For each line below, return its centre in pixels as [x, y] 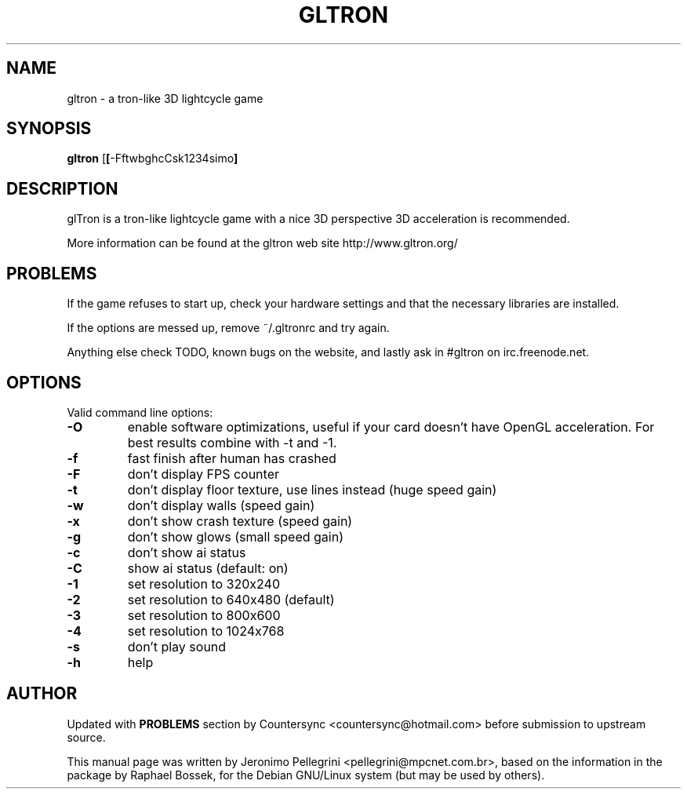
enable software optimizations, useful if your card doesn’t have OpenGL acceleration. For [391, 427]
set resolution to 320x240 [204, 583]
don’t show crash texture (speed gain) [240, 521]
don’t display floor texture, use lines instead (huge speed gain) [312, 489]
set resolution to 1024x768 [206, 631]
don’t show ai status [187, 552]
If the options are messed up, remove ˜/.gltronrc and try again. [228, 328]
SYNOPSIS [49, 129]
